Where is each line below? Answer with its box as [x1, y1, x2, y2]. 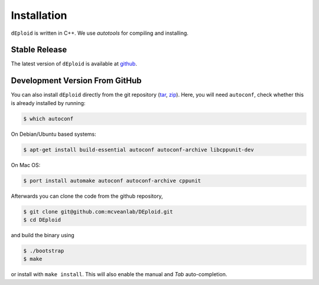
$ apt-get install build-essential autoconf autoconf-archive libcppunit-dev [23, 146, 254, 153]
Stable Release [11, 45, 67, 55]
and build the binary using [11, 232, 75, 239]
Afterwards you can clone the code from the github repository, [11, 192, 164, 199]
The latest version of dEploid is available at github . [11, 60, 137, 67]
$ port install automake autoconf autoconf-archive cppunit [23, 177, 201, 184]
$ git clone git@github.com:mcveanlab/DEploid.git [23, 208, 174, 215]
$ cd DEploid [23, 217, 61, 224]
